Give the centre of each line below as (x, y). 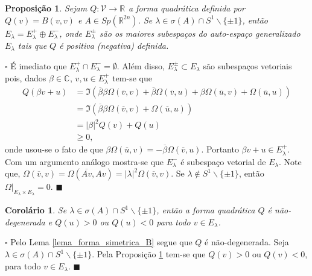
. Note (290, 161)
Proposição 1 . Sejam (46, 8)
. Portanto (220, 149)
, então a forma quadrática (206, 210)
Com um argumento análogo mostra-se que (84, 161)
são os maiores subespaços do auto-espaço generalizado (200, 33)
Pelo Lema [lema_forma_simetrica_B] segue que (101, 242)
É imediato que (39, 65)
